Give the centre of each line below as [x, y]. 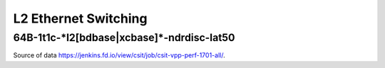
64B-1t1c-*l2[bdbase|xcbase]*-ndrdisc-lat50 [124, 38]
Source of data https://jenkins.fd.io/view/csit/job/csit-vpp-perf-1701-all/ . [119, 55]
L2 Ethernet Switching [80, 18]
